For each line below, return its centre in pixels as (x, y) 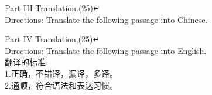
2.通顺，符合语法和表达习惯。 (61, 85)
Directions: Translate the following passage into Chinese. (106, 19)
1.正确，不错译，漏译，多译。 (61, 73)
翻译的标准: (26, 62)
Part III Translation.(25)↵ (52, 8)
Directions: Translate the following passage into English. (106, 50)
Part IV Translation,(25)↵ (52, 39)
